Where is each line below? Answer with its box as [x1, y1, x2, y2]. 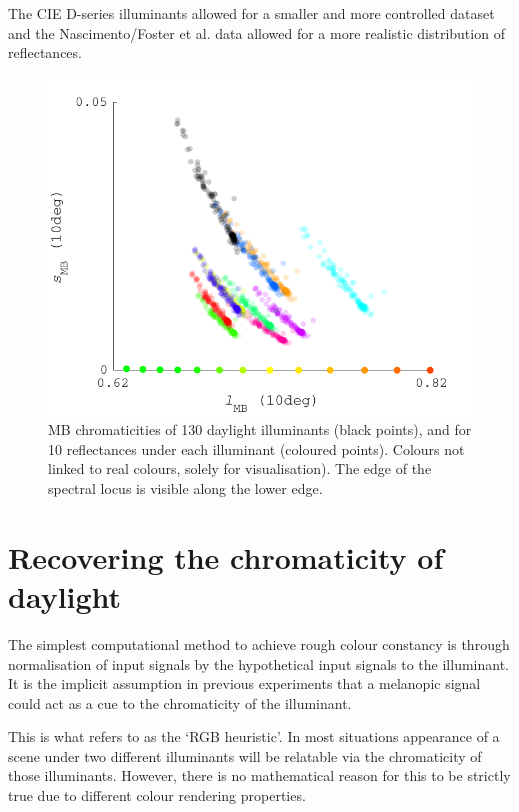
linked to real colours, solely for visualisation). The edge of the [48, 458, 432, 479]
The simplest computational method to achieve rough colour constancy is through [8, 633, 510, 654]
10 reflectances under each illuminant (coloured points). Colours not [48, 438, 465, 459]
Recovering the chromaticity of [8, 536, 444, 577]
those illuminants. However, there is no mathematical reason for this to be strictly [8, 765, 511, 786]
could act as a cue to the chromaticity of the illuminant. [8, 692, 352, 713]
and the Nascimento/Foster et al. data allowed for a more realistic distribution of [8, 22, 505, 43]
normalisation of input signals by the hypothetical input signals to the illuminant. [8, 653, 510, 674]
